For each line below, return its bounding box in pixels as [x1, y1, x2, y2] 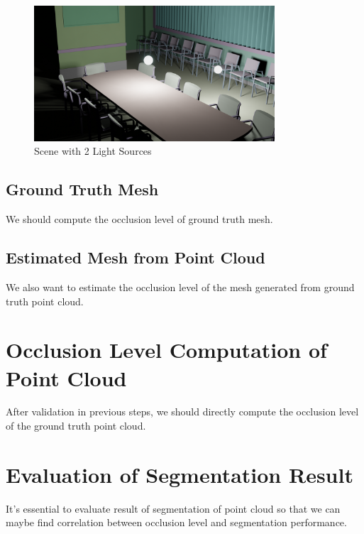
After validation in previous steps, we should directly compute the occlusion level [6, 404, 359, 419]
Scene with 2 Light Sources [34, 143, 152, 158]
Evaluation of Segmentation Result [6, 459, 353, 489]
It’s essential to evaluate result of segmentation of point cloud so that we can [6, 501, 341, 516]
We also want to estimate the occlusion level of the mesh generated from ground [6, 279, 355, 294]
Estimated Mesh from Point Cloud [6, 246, 265, 268]
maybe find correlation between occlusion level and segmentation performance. [6, 515, 347, 530]
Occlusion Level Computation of [6, 335, 327, 364]
